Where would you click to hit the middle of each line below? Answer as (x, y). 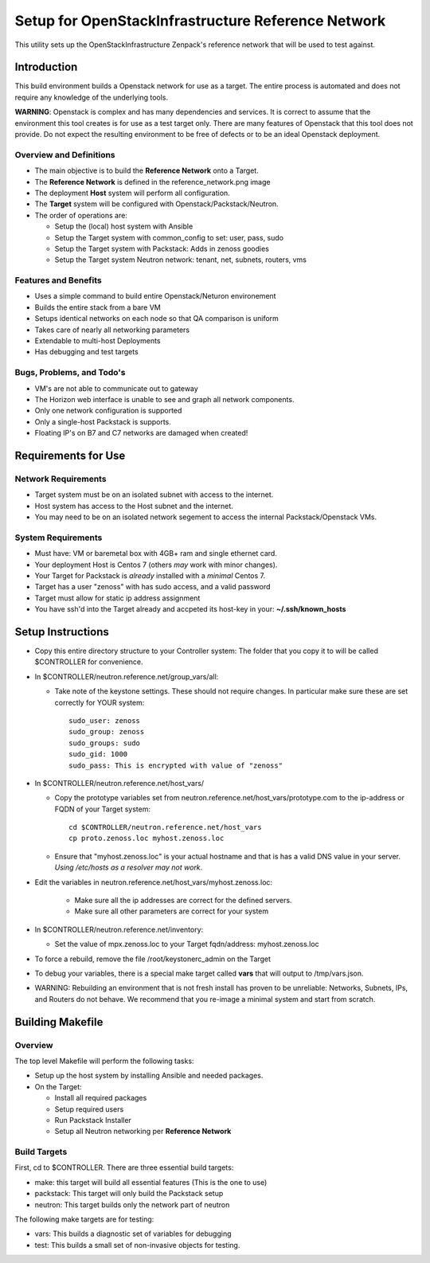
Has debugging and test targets (86, 352)
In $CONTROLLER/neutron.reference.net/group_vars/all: (127, 676)
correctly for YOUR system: (100, 702)
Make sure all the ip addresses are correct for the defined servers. (183, 901)
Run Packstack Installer (93, 1120)
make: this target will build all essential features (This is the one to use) (151, 1182)
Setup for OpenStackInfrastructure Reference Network (200, 21)
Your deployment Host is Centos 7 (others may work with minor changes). (156, 565)
